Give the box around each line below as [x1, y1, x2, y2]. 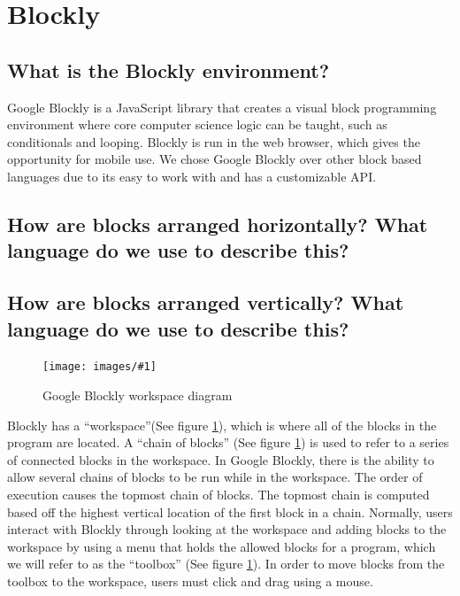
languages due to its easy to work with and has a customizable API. [7, 166, 377, 185]
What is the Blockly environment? [7, 56, 330, 83]
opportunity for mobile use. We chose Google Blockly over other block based [7, 150, 422, 168]
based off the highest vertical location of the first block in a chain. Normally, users [7, 502, 453, 521]
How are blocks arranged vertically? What [7, 289, 404, 316]
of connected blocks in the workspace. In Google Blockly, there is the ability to [7, 450, 434, 468]
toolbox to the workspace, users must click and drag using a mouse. [7, 571, 373, 590]
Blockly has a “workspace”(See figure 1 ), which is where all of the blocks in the [7, 415, 437, 434]
